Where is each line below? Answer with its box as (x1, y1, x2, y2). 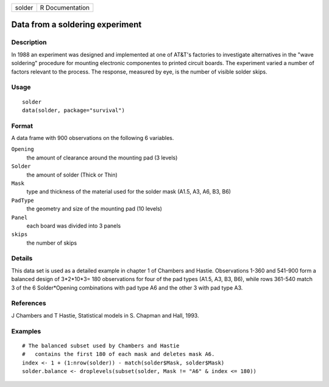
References (11, 299, 46, 307)
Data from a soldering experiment (11, 19, 142, 30)
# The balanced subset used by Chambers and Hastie (22, 342, 180, 349)
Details (11, 254, 33, 263)
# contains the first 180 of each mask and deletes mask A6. (22, 350, 215, 358)
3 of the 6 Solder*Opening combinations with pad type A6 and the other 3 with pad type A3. (11, 284, 243, 291)
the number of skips (26, 239, 77, 246)
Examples (11, 327, 41, 335)
